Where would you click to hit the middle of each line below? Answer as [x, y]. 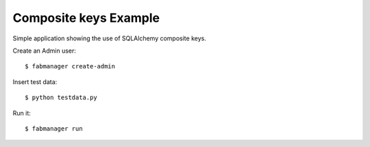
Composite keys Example [86, 18]
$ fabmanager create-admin [70, 66]
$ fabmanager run [54, 129]
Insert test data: [35, 81]
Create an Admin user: [45, 51]
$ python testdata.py [61, 98]
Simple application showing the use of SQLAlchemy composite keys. [110, 38]
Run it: [22, 113]
